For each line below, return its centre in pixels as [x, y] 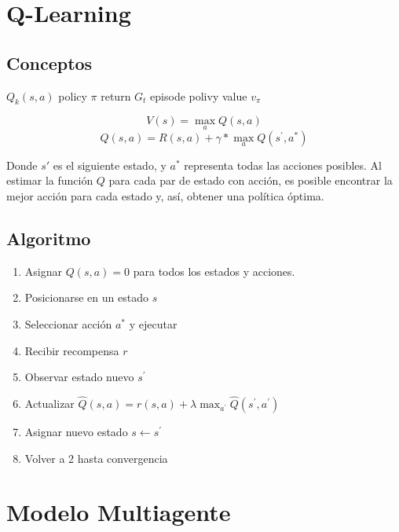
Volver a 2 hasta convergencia [96, 458]
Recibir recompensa [72, 350]
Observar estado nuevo [79, 377]
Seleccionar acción [68, 323]
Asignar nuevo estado [76, 431]
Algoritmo [49, 238]
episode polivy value [199, 95]
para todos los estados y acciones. [214, 271]
